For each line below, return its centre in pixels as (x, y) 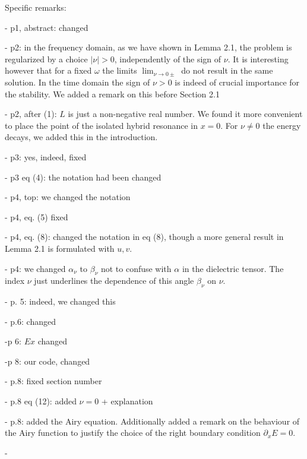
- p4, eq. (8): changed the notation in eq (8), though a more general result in (144, 237)
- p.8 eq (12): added (41, 401)
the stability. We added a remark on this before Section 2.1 (112, 94)
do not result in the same (227, 70)
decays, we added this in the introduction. (81, 137)
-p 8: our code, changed (48, 361)
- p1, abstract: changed (47, 27)
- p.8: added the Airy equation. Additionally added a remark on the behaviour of (152, 421)
